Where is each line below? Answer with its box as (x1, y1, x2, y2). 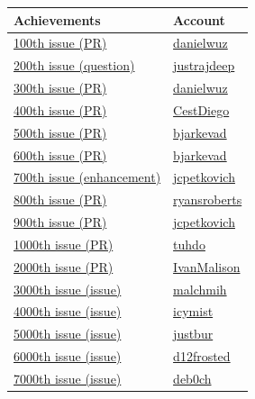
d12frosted (173, 347, 231, 366)
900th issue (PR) (14, 213, 107, 231)
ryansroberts (173, 190, 242, 209)
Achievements (14, 10, 101, 29)
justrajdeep (173, 56, 235, 75)
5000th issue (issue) (14, 324, 122, 343)
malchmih (173, 279, 227, 298)
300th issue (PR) (14, 78, 107, 97)
